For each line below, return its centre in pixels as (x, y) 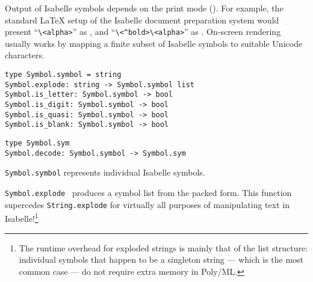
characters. (25, 55)
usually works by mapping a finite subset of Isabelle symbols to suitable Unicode (154, 43)
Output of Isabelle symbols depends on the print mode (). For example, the (144, 8)
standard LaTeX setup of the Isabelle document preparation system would (142, 20)
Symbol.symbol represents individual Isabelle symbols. (105, 172)
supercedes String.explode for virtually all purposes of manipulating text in (147, 204)
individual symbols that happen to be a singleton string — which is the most (161, 259)
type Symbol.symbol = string (63, 75)
